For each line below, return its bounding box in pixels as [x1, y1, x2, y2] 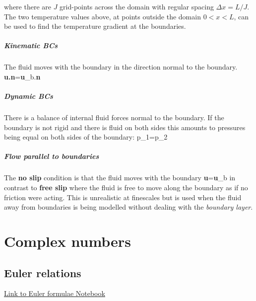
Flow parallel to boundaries [4, 151, 99, 161]
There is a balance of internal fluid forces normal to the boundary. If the [4, 112, 224, 123]
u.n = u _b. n [4, 71, 41, 81]
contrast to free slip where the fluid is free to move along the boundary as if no [4, 182, 248, 193]
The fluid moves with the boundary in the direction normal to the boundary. [4, 62, 238, 72]
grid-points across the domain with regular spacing [60, 1, 214, 11]
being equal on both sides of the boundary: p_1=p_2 [4, 132, 168, 142]
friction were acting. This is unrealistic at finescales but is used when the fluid [4, 192, 242, 202]
